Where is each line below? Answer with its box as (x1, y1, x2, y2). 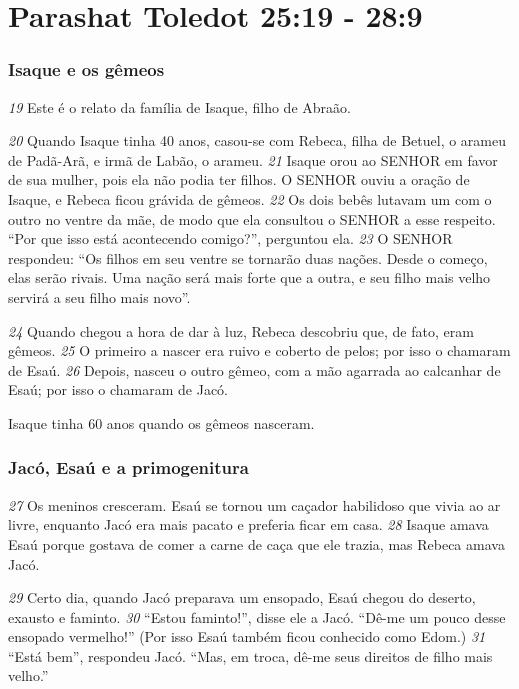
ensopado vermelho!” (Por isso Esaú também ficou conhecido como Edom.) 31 (8, 626, 486, 647)
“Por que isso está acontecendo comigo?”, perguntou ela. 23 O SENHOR (8, 228, 453, 249)
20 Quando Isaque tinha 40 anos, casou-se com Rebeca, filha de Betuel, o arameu (8, 130, 506, 151)
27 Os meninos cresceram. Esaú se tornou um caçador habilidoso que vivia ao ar (8, 494, 501, 515)
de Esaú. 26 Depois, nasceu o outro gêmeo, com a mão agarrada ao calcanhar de (8, 359, 501, 380)
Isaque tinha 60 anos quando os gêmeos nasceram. (8, 412, 315, 433)
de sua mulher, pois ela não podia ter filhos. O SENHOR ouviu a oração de (8, 169, 470, 190)
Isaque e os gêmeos (8, 57, 165, 82)
